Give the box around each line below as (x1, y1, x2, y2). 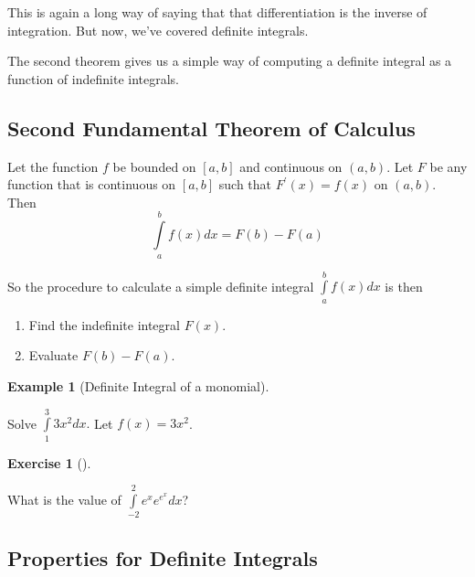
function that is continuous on (7, 175, 176, 194)
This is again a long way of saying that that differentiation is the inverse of (7, 3, 427, 21)
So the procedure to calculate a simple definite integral (7, 276, 314, 295)
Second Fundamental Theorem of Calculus (7, 113, 416, 142)
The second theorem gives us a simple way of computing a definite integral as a (7, 51, 452, 70)
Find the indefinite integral (28, 315, 180, 334)
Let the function (7, 156, 99, 176)
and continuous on (239, 156, 343, 176)
